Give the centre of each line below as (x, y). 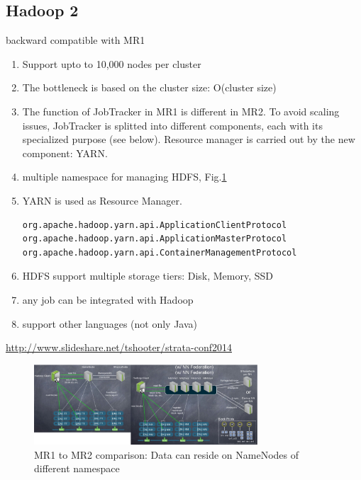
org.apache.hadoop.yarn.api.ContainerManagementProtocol (160, 252)
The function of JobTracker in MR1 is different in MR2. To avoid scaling (181, 111)
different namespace (77, 468)
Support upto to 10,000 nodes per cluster (112, 63)
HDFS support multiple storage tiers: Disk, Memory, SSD (148, 276)
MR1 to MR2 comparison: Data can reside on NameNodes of (167, 454)
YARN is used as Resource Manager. (102, 200)
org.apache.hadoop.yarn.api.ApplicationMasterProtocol (155, 239)
